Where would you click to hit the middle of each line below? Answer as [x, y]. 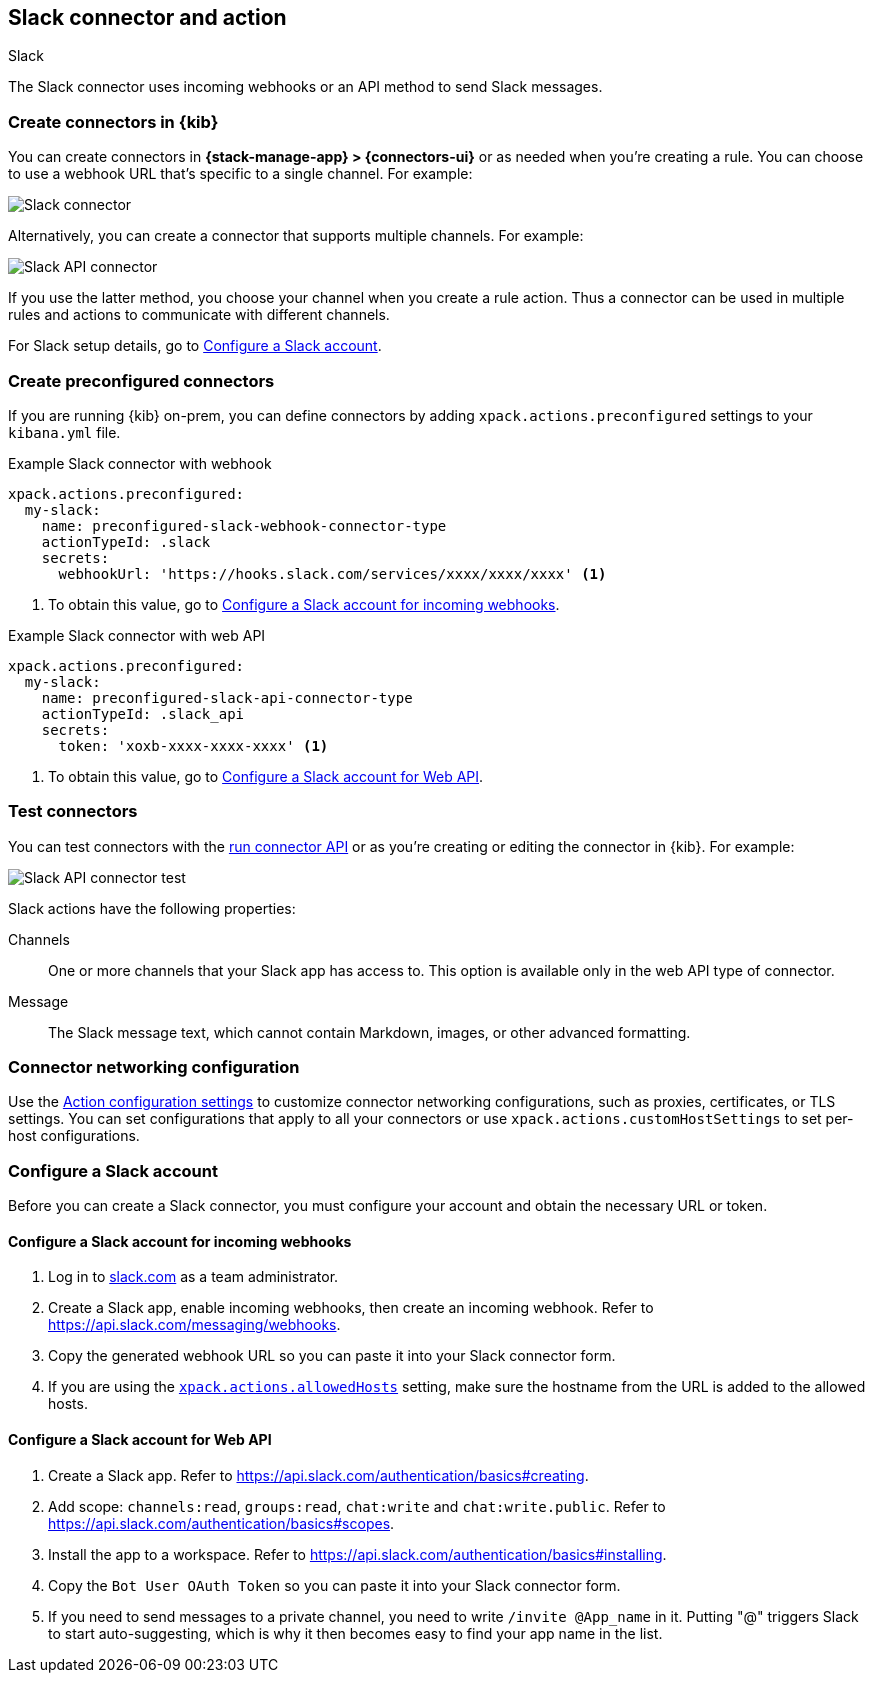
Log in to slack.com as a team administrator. [193, 1277]
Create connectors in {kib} [113, 121]
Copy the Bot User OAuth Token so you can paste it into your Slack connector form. [334, 1585]
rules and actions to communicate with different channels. [199, 315]
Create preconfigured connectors [141, 380]
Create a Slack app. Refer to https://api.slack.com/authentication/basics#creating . [318, 1475]
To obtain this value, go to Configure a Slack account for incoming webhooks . [304, 604]
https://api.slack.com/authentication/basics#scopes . [221, 1523]
